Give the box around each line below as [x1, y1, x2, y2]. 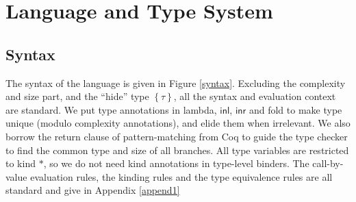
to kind [5, 156, 36, 171]
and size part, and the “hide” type [5, 89, 149, 103]
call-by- [312, 156, 344, 171]
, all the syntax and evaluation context [173, 89, 336, 103]
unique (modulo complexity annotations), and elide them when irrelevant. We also [5, 116, 351, 130]
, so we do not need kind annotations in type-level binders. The [43, 156, 309, 171]
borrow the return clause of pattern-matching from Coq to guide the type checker [5, 129, 348, 143]
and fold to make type [249, 102, 342, 116]
